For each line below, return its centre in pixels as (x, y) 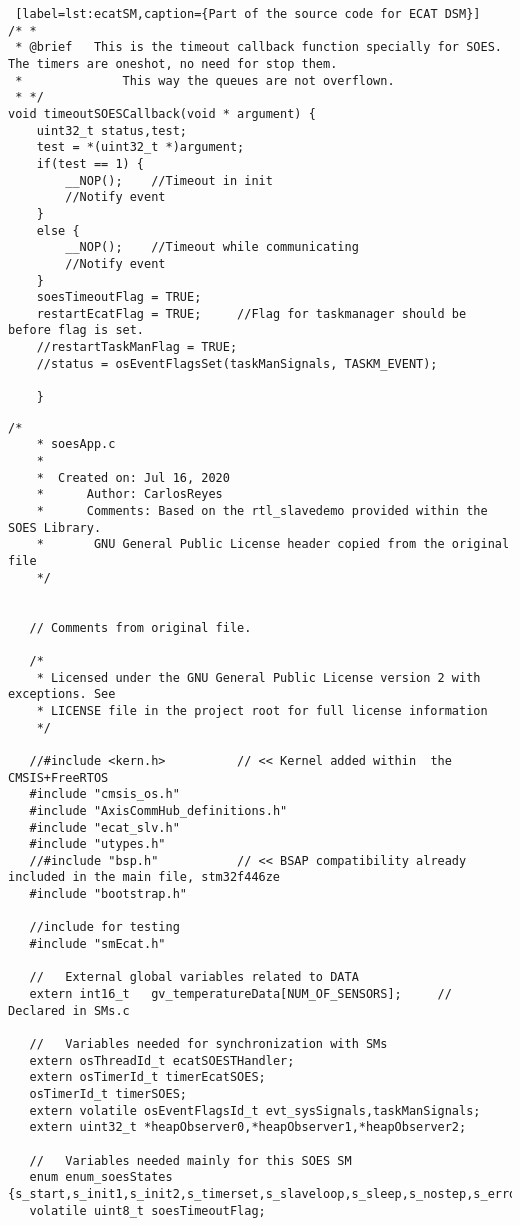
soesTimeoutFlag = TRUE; (119, 297)
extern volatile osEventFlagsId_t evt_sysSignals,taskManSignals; (255, 1110)
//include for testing (104, 927)
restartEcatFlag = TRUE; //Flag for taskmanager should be (251, 313)
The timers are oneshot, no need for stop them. (173, 63)
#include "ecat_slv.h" (104, 827)
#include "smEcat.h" (97, 944)
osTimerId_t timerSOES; (108, 1094)
